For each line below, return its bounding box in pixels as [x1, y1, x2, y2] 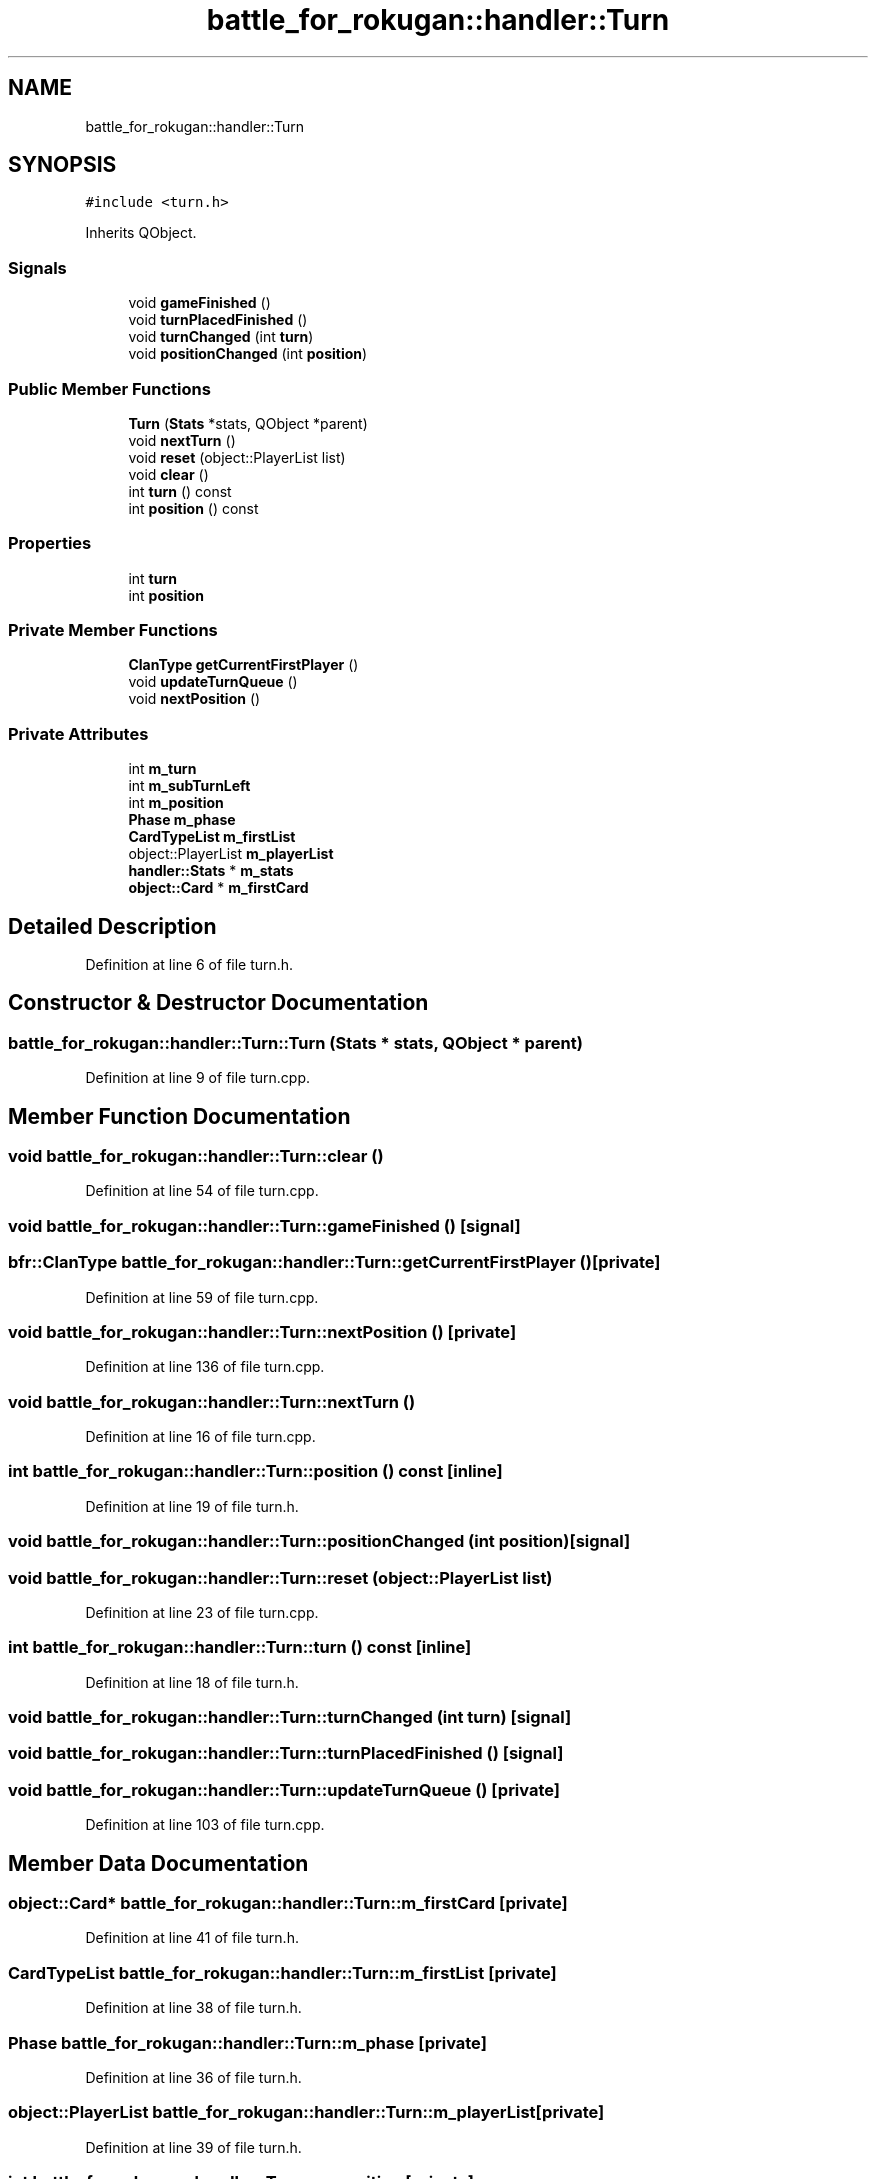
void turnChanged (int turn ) [128, 328, 314, 346]
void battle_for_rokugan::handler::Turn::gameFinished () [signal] [8, 1215, 521, 1236]
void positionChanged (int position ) [128, 345, 368, 363]
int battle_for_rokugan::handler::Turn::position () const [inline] [8, 1461, 503, 1482]
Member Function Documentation [8, 1103, 351, 1129]
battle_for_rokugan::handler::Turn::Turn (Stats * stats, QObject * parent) [8, 1032, 583, 1053]
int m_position [128, 794, 224, 812]
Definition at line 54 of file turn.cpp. [85, 1182, 319, 1200]
